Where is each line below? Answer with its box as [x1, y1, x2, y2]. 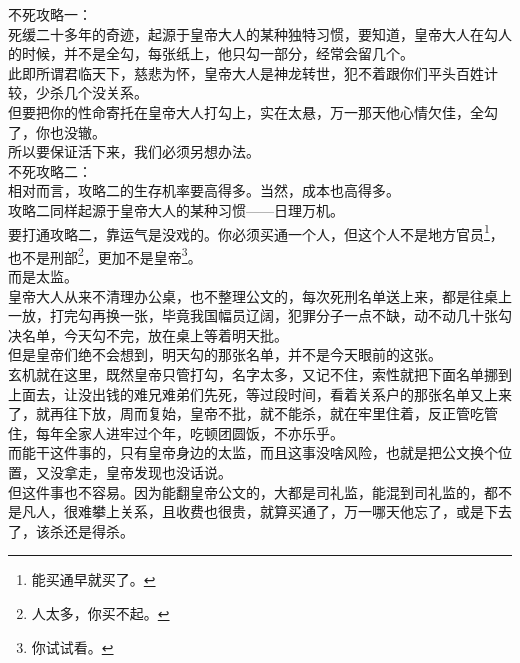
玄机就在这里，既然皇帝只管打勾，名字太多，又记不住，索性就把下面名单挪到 [8, 364, 512, 384]
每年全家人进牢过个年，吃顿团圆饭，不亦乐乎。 [35, 422, 344, 443]
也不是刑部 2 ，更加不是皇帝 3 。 [8, 243, 202, 267]
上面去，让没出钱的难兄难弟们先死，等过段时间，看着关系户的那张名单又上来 [8, 383, 512, 404]
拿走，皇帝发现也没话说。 [63, 461, 232, 482]
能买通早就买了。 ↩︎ [31, 569, 156, 590]
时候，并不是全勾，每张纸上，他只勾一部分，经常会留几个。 [21, 43, 414, 64]
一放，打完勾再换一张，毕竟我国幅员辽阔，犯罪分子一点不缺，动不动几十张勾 [8, 305, 512, 326]
